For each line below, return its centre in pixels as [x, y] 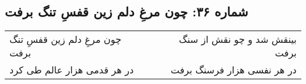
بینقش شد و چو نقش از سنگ [238, 39]
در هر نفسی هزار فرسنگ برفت [233, 70]
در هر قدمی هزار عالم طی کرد [72, 70]
